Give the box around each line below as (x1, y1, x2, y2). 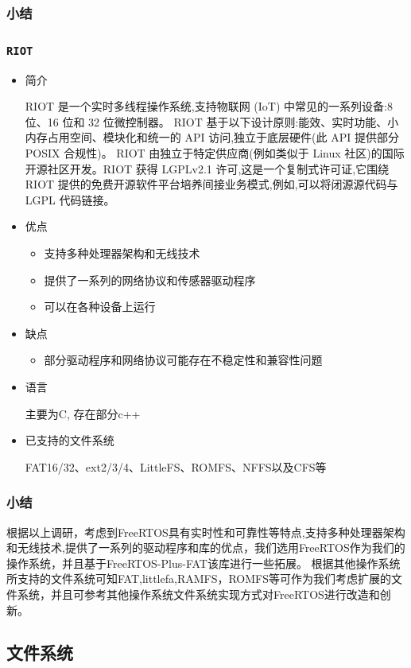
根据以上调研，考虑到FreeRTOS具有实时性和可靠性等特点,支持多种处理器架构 (6, 523, 405, 540)
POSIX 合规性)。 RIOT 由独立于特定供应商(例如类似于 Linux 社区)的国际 (25, 145, 405, 161)
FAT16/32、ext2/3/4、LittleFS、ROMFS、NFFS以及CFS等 (25, 458, 327, 475)
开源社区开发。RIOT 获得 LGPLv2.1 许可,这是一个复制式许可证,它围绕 (25, 160, 390, 177)
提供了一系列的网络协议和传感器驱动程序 (44, 271, 256, 288)
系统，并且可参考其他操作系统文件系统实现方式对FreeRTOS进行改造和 (17, 585, 380, 602)
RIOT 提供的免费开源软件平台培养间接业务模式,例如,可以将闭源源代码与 (25, 176, 398, 192)
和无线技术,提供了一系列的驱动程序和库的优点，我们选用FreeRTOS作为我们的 (6, 539, 405, 556)
